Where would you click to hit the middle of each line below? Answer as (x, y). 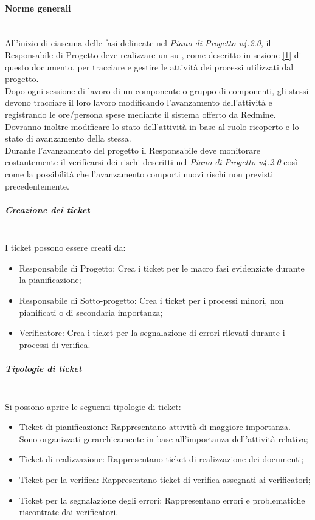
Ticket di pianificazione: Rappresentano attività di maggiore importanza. (155, 427)
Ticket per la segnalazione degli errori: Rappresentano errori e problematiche (162, 500)
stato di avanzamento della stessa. (68, 138)
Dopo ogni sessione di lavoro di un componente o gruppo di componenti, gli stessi (157, 90)
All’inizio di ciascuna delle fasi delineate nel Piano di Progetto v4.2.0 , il (138, 43)
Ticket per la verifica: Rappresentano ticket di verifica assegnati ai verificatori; (165, 479)
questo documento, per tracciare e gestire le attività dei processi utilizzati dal (149, 67)
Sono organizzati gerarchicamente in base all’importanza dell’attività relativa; (164, 438)
